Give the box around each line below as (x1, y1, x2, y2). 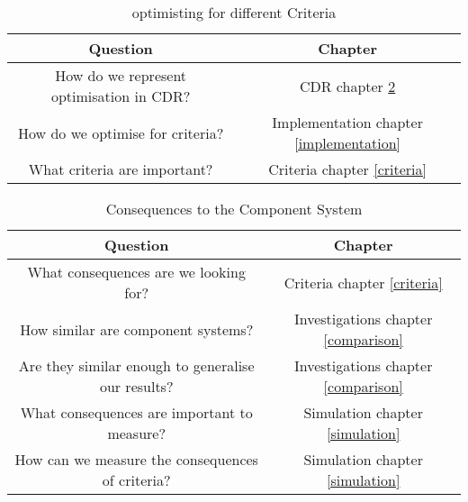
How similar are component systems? (20, 318, 254, 340)
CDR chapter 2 (299, 75, 396, 96)
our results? (99, 376, 174, 397)
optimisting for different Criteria (131, 2, 337, 23)
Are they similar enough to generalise (18, 355, 255, 376)
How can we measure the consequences (14, 449, 258, 470)
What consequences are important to (20, 402, 253, 423)
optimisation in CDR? (50, 86, 191, 106)
